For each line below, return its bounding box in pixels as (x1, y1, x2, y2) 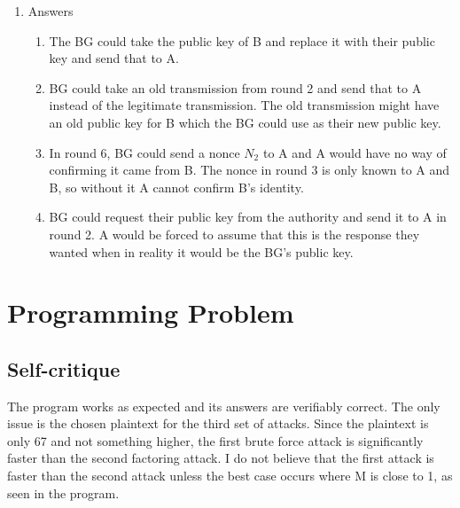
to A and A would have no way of (262, 143, 447, 161)
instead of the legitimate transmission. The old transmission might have (49, 96, 440, 114)
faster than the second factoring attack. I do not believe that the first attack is (7, 449, 434, 467)
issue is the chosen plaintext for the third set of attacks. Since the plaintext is (7, 414, 429, 433)
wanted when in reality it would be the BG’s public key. (49, 242, 354, 261)
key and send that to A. (49, 49, 179, 67)
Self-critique (7, 355, 121, 382)
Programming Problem (7, 294, 294, 331)
